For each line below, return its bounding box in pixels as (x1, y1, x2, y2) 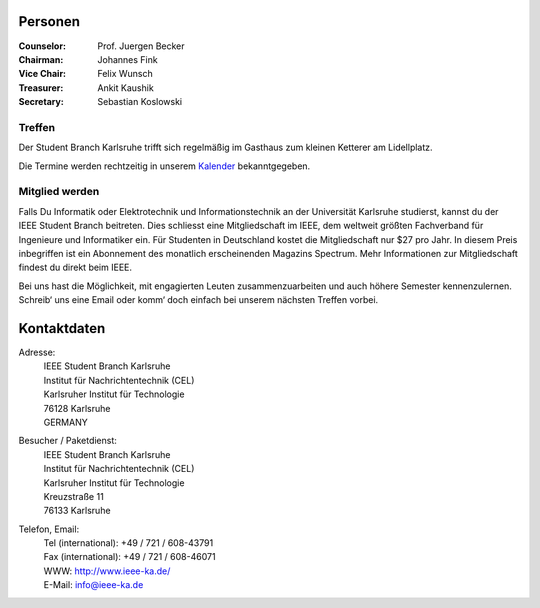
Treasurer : (18, 81, 64, 94)
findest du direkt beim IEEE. (18, 261, 133, 274)
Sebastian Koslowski (97, 96, 183, 108)
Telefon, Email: (18, 523, 80, 535)
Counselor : (18, 40, 67, 52)
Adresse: (18, 346, 56, 358)
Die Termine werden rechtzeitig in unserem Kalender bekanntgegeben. (18, 160, 311, 172)
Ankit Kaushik (97, 81, 154, 94)
